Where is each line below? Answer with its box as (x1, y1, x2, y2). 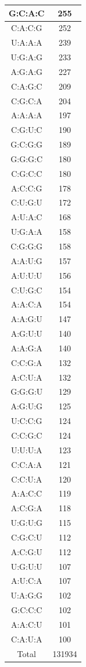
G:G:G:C (10, 152, 43, 165)
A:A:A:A (10, 109, 42, 121)
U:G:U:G (10, 517, 43, 529)
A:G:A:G (10, 65, 43, 77)
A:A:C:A (11, 298, 42, 310)
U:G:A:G (10, 51, 43, 63)
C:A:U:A (11, 632, 42, 645)
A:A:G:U (10, 313, 42, 325)
